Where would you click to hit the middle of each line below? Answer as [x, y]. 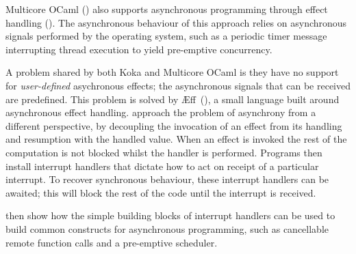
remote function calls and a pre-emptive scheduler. [112, 242]
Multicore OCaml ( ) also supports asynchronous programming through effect [167, 9]
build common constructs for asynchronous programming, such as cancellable [167, 228]
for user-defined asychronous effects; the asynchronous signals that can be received [178, 85]
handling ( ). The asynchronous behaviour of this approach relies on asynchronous [176, 22]
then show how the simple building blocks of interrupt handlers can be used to [170, 215]
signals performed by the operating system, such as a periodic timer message [166, 36]
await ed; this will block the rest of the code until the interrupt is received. [161, 192]
